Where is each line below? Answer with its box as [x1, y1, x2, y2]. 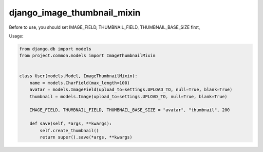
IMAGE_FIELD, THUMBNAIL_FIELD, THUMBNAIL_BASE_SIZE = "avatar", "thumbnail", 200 [29, 107, 230, 113]
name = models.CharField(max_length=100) [29, 80, 130, 85]
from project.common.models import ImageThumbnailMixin [19, 53, 156, 58]
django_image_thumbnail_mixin [9, 7, 141, 18]
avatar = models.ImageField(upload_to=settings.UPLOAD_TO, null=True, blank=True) [29, 87, 233, 92]
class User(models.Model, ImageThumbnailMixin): [19, 73, 138, 79]
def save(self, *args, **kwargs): [29, 121, 112, 126]
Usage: [9, 33, 24, 39]
